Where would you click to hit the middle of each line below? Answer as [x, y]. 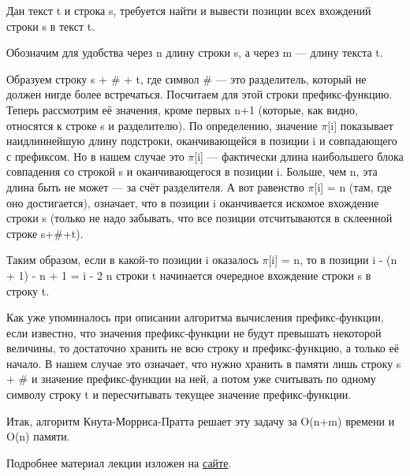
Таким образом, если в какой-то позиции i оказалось [132, 260]
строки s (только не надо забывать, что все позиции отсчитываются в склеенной [199, 218]
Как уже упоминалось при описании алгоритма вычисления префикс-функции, [195, 317]
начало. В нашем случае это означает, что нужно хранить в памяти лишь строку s [204, 363]
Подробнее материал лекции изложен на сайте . [119, 462]
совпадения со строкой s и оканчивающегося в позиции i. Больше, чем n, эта [192, 171]
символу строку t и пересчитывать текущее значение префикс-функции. [179, 394]
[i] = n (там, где [353, 186]
